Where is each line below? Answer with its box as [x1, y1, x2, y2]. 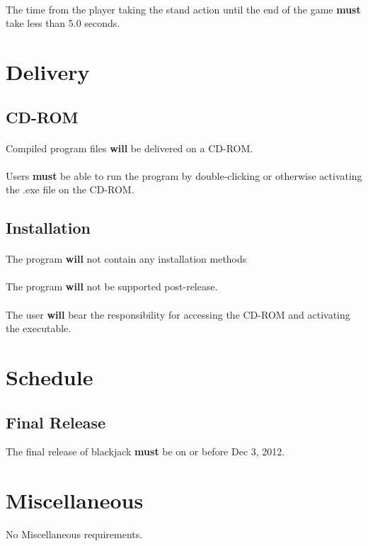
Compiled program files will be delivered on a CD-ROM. [6, 140, 253, 155]
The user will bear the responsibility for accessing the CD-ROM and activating [6, 307, 350, 322]
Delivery [6, 57, 90, 86]
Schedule [6, 363, 93, 392]
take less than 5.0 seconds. [6, 16, 120, 30]
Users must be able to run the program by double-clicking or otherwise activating [6, 168, 362, 183]
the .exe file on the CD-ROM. [6, 182, 134, 197]
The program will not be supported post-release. [6, 279, 218, 294]
